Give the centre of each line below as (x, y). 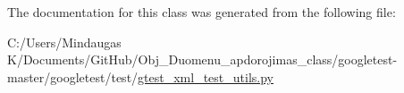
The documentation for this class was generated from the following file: (202, 12)
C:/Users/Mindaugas (64, 42)
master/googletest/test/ (73, 76)
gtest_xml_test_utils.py (206, 76)
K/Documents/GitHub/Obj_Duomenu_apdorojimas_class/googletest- (202, 59)
